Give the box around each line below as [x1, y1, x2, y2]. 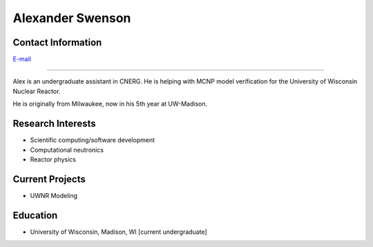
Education [12, 209, 58, 221]
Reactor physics [30, 155, 76, 164]
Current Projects [12, 173, 86, 185]
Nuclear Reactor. [12, 87, 61, 95]
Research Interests [12, 118, 96, 130]
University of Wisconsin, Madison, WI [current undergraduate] [30, 228, 207, 236]
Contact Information [12, 37, 102, 48]
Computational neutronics [30, 146, 104, 154]
